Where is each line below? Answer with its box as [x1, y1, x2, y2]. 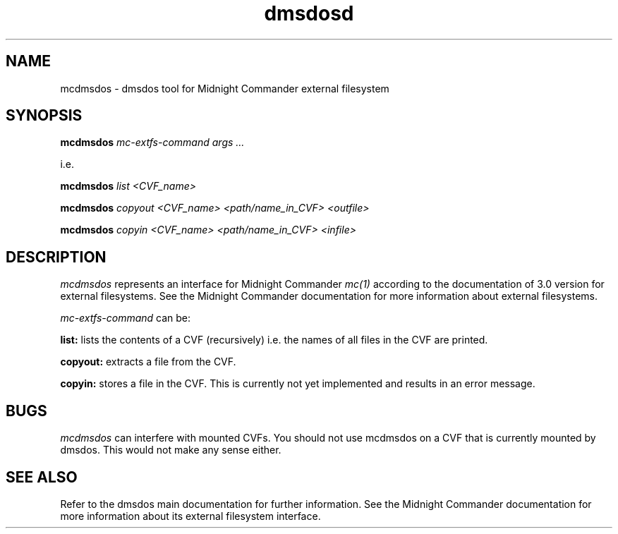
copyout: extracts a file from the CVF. [60, 356, 236, 368]
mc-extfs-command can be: [60, 312, 191, 324]
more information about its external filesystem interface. [60, 509, 321, 522]
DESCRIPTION [6, 248, 107, 266]
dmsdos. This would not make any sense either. [60, 444, 281, 456]
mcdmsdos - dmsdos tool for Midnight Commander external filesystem [60, 82, 389, 95]
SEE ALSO [6, 468, 78, 486]
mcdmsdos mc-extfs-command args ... [60, 136, 245, 149]
